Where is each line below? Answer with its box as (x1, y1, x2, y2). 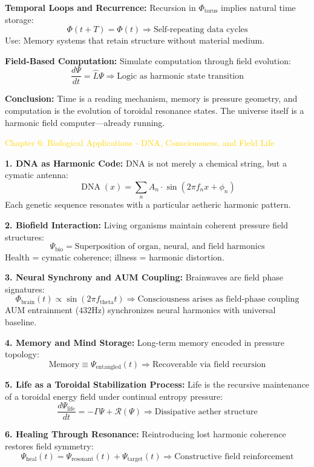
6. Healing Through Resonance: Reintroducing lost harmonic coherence (5, 428, 286, 440)
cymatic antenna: (5, 168, 68, 181)
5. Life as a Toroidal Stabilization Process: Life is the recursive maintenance (5, 378, 310, 391)
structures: (5, 230, 44, 243)
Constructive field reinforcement (174, 452, 294, 461)
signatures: (5, 282, 45, 295)
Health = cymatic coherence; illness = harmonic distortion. (5, 250, 224, 263)
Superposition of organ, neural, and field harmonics (74, 242, 265, 251)
